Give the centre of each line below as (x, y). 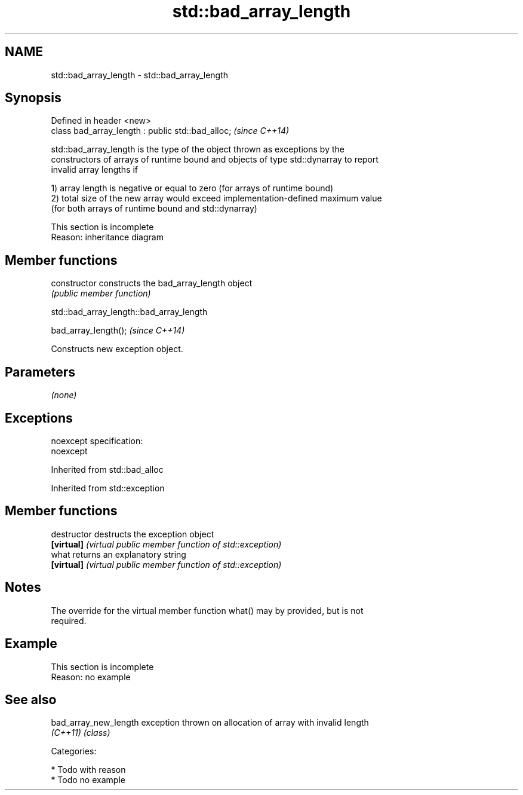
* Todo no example (88, 780)
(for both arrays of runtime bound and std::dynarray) (154, 209)
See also (31, 699)
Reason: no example (91, 677)
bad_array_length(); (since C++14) (118, 331)
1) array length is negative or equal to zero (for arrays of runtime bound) (192, 188)
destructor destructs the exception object (133, 534)
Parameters (40, 372)
